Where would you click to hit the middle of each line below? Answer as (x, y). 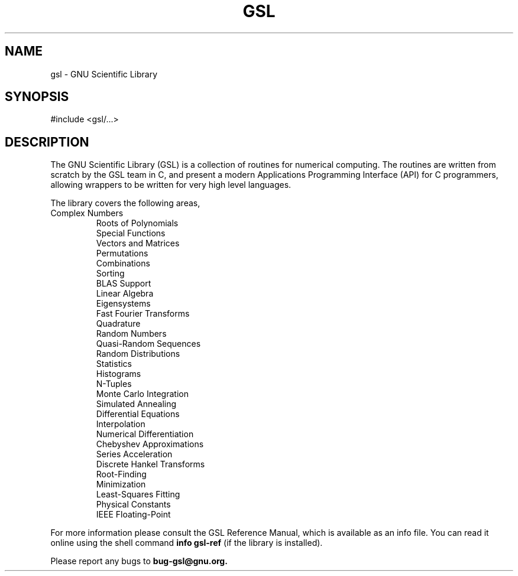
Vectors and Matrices (138, 243)
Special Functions (131, 233)
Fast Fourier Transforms (143, 314)
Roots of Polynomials (137, 223)
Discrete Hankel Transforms (150, 464)
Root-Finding (121, 474)
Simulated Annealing (136, 404)
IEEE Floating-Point (133, 515)
